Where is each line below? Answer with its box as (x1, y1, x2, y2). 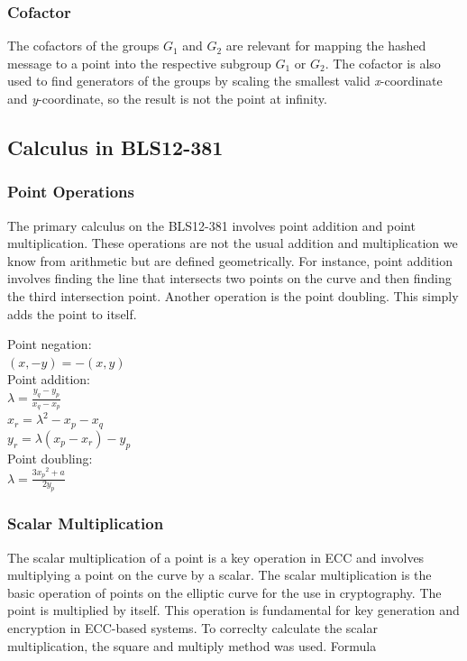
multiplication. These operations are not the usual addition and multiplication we (7, 234, 458, 252)
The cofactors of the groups (7, 36, 160, 55)
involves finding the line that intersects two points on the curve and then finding (7, 269, 452, 288)
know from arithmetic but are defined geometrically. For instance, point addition (7, 251, 453, 270)
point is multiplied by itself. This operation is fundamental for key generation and (7, 601, 460, 620)
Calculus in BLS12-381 (7, 133, 224, 161)
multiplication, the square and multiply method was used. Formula (7, 636, 377, 655)
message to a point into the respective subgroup (7, 53, 271, 72)
